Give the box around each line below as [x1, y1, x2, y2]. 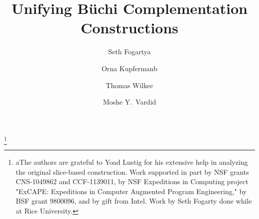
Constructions [80, 17, 179, 38]
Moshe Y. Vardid [103, 97, 156, 107]
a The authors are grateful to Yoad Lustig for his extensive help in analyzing [15, 157, 248, 167]
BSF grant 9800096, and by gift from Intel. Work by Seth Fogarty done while [15, 196, 252, 206]
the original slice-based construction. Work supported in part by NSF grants [15, 166, 249, 177]
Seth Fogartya [108, 46, 151, 57]
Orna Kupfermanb [101, 63, 158, 73]
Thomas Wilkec [106, 80, 153, 90]
